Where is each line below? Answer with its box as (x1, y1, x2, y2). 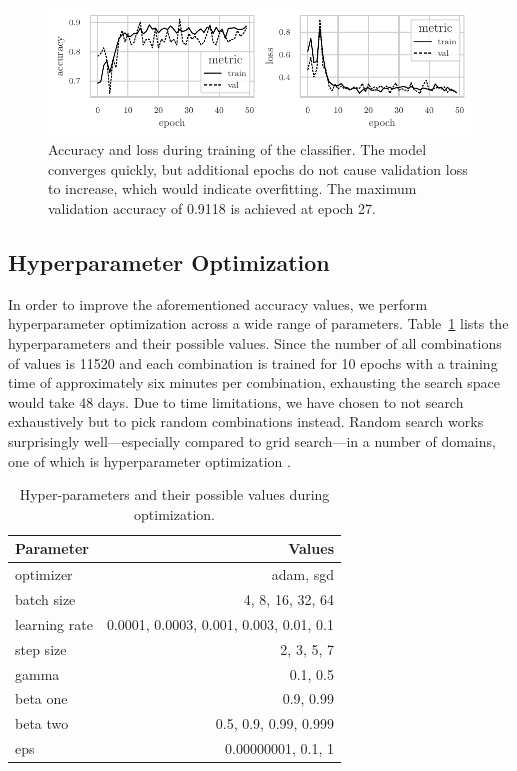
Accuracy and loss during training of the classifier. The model (48, 139, 427, 160)
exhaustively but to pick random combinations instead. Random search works (8, 411, 484, 432)
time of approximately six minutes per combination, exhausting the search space (8, 372, 501, 393)
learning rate (15, 613, 93, 634)
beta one (15, 688, 68, 709)
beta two (15, 713, 69, 734)
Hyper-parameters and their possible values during (19, 484, 330, 505)
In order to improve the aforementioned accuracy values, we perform (8, 293, 428, 314)
